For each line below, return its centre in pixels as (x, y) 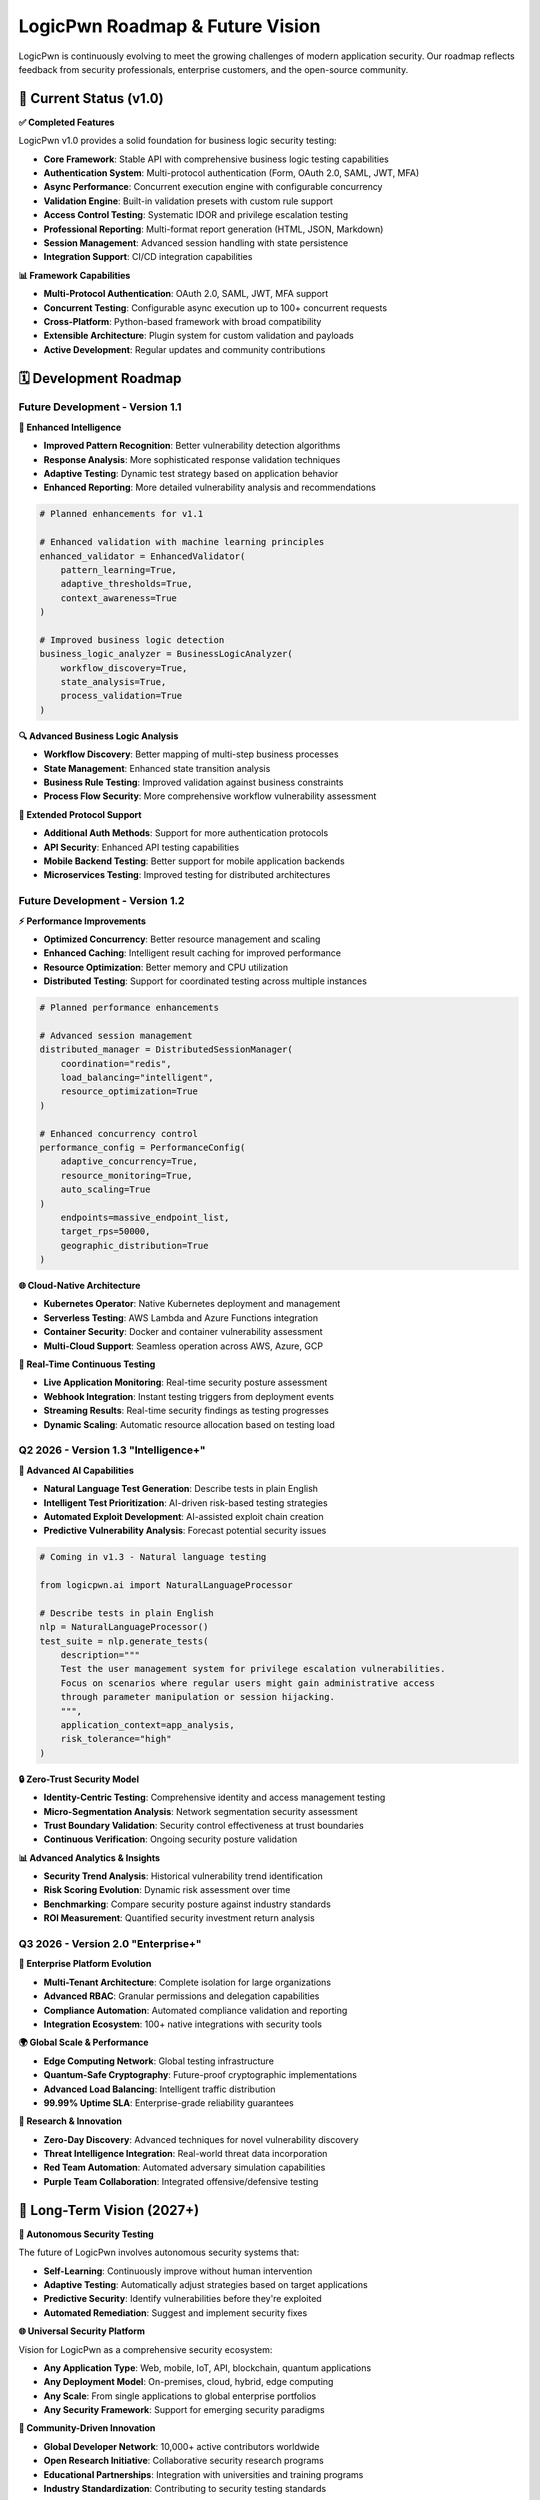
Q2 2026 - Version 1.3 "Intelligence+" (112, 1450)
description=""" (100, 1655)
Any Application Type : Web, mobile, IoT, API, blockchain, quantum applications (207, 2367)
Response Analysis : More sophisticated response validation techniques (192, 459)
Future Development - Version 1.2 (101, 901)
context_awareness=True (118, 598)
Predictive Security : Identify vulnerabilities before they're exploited (182, 2299)
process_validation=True (121, 696)
